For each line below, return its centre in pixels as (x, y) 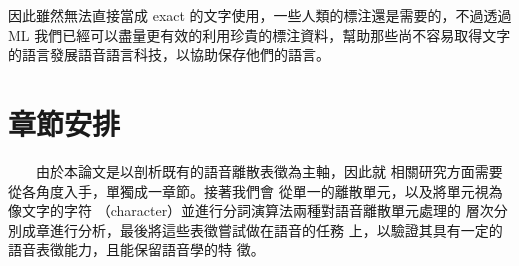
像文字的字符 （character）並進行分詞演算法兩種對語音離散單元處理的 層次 (251, 210)
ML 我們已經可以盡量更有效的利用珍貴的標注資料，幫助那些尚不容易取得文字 (259, 34)
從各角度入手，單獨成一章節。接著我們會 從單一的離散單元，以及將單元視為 (255, 190)
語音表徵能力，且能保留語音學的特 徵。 (136, 249)
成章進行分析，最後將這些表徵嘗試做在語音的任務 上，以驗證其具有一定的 (262, 229)
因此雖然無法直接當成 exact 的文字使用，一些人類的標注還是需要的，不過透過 (260, 15)
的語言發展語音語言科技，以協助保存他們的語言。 (169, 54)
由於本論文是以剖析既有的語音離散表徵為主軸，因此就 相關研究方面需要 (269, 170)
